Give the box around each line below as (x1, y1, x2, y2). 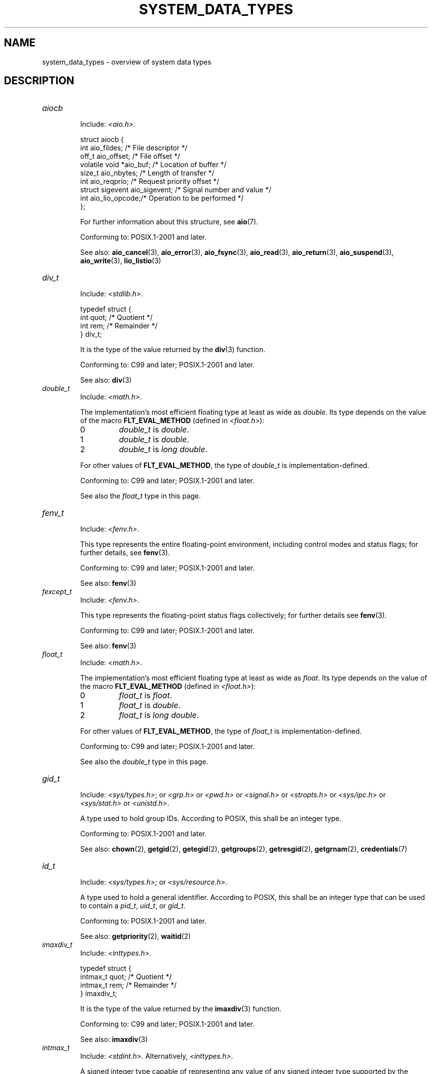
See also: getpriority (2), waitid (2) (80, 932, 191, 941)
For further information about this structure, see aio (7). (80, 217, 258, 226)
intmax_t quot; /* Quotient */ (80, 972, 172, 981)
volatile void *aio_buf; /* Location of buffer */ (80, 160, 227, 169)
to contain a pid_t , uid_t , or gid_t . (80, 901, 186, 910)
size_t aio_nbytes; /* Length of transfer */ (80, 169, 215, 178)
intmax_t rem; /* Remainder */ (80, 981, 177, 990)
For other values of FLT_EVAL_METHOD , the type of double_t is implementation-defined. (80, 461, 369, 470)
